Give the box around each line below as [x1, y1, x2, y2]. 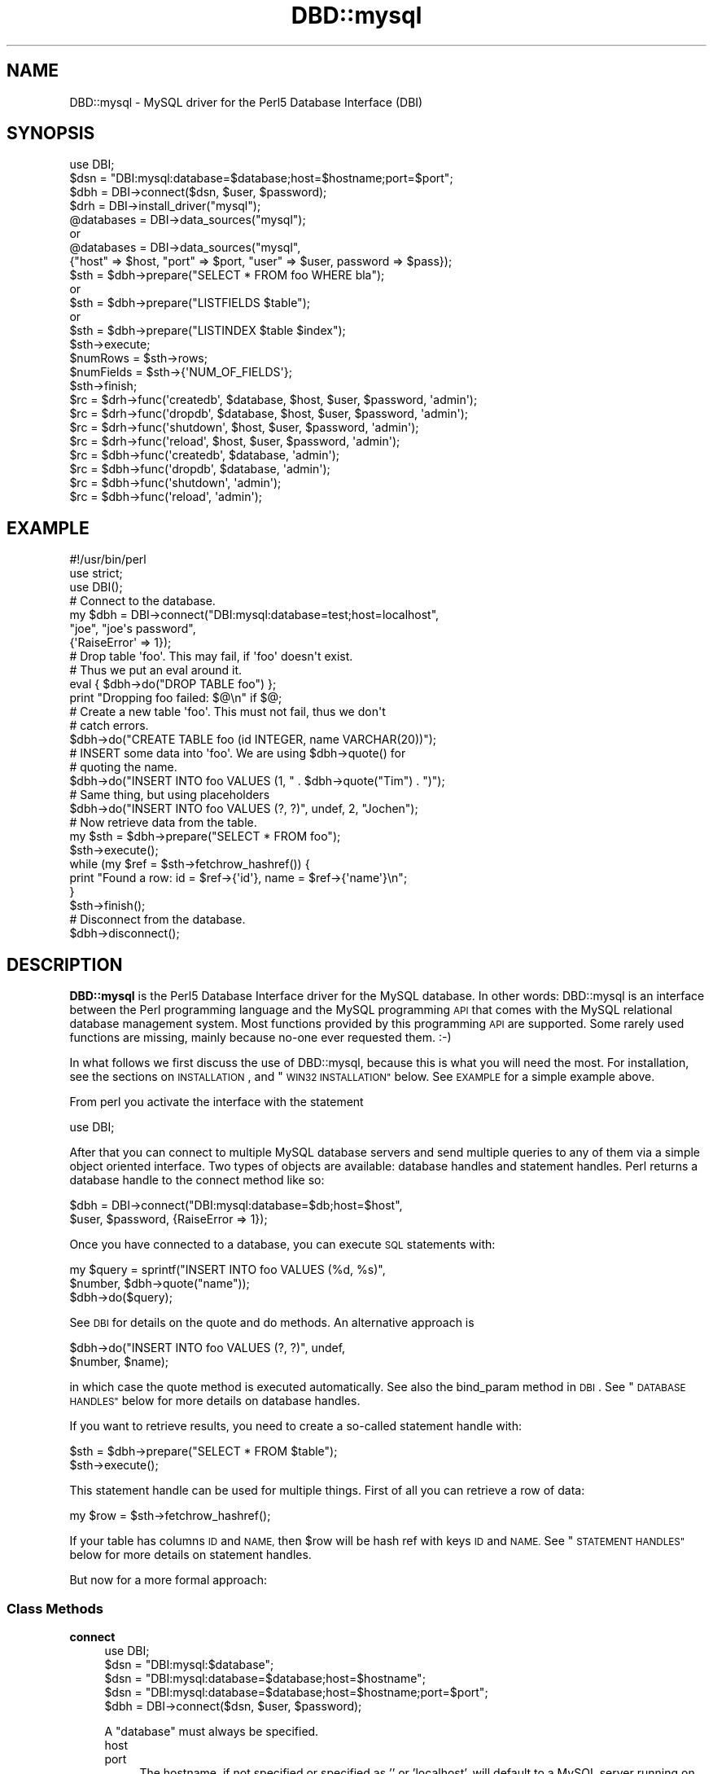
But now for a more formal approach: [69, 1573, 267, 1587]
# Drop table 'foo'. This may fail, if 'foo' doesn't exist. [69, 649, 353, 664]
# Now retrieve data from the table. [69, 815, 257, 830]
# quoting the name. [69, 760, 177, 775]
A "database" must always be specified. [104, 1724, 319, 1738]
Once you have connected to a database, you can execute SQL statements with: [69, 1237, 496, 1252]
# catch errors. [69, 718, 149, 733]
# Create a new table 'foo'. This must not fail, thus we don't [69, 705, 386, 719]
